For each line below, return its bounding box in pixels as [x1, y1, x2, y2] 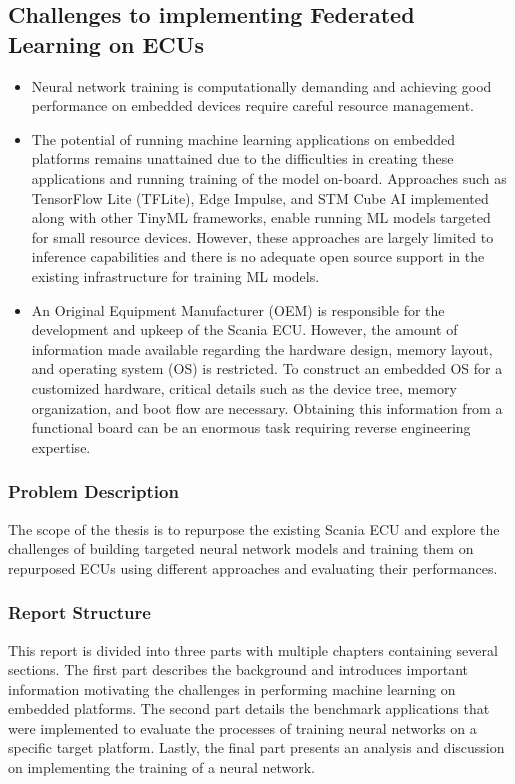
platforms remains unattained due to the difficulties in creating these [31, 148, 454, 169]
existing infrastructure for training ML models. [31, 265, 320, 286]
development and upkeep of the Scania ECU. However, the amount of [31, 319, 458, 340]
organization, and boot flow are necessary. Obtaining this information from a [31, 397, 503, 418]
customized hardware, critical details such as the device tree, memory [31, 377, 457, 398]
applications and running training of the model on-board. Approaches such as [31, 167, 507, 188]
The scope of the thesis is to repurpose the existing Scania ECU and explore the [8, 518, 500, 539]
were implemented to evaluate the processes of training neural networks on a [8, 717, 477, 738]
